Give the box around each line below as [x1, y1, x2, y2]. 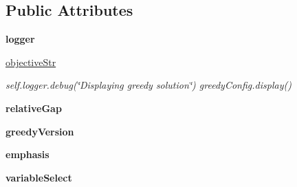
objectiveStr [5, 54, 56, 69]
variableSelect [5, 170, 72, 184]
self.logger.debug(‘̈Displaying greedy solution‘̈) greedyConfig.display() [5, 78, 291, 92]
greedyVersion [5, 124, 74, 138]
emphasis [5, 147, 49, 162]
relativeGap [5, 100, 62, 115]
